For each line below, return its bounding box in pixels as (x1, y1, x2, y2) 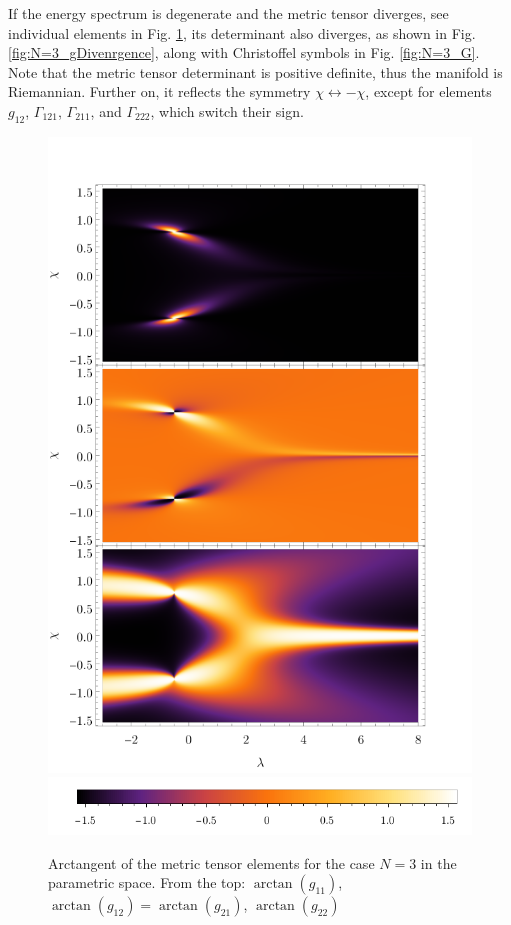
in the (420, 852, 457, 873)
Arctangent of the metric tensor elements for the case (48, 852, 375, 873)
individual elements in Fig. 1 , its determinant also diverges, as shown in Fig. (8, 22, 476, 43)
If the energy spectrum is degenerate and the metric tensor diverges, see (8, 3, 449, 23)
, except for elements (365, 81, 492, 102)
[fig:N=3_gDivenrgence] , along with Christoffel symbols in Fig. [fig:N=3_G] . (8, 42, 480, 63)
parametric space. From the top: (48, 872, 246, 893)
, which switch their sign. (150, 100, 304, 121)
